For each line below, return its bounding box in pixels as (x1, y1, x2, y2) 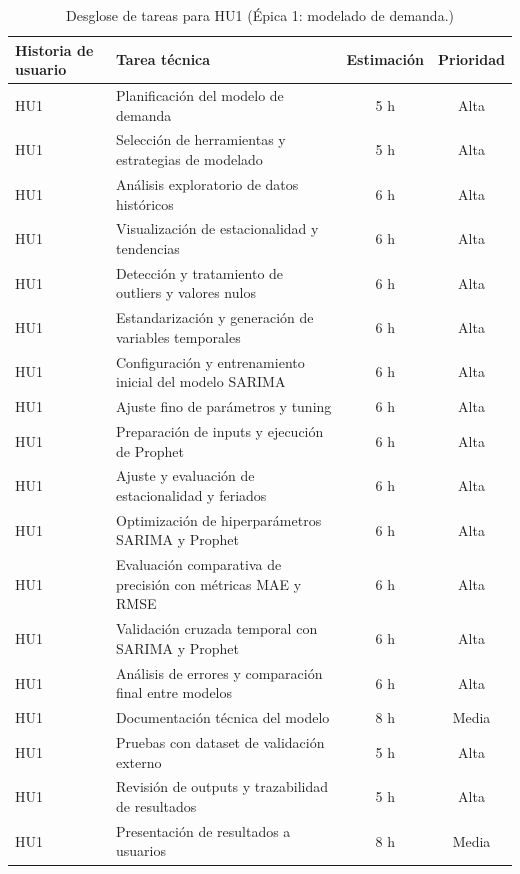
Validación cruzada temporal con (116, 618, 318, 639)
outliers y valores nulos (116, 282, 256, 303)
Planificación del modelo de (116, 85, 284, 106)
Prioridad (438, 49, 505, 70)
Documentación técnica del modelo (116, 707, 330, 728)
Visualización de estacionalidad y (116, 218, 319, 239)
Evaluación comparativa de (116, 554, 282, 575)
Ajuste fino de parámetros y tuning (116, 396, 332, 417)
